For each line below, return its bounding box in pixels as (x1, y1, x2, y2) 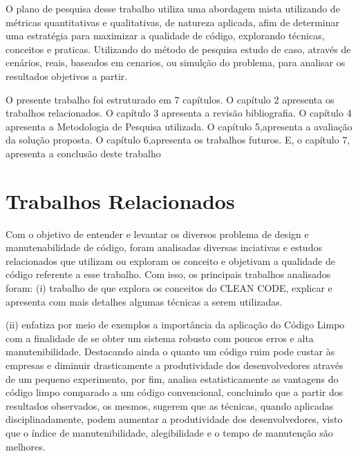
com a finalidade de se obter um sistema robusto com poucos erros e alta (6, 330, 314, 345)
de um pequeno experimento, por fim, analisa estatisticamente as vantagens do (6, 371, 339, 386)
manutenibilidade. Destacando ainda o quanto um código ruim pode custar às (6, 344, 335, 359)
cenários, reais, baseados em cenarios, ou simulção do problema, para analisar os (6, 55, 346, 70)
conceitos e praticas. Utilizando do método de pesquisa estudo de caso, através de (6, 41, 351, 56)
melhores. (6, 439, 46, 453)
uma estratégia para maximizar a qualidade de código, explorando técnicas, (6, 28, 325, 43)
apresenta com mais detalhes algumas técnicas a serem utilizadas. (6, 294, 283, 308)
